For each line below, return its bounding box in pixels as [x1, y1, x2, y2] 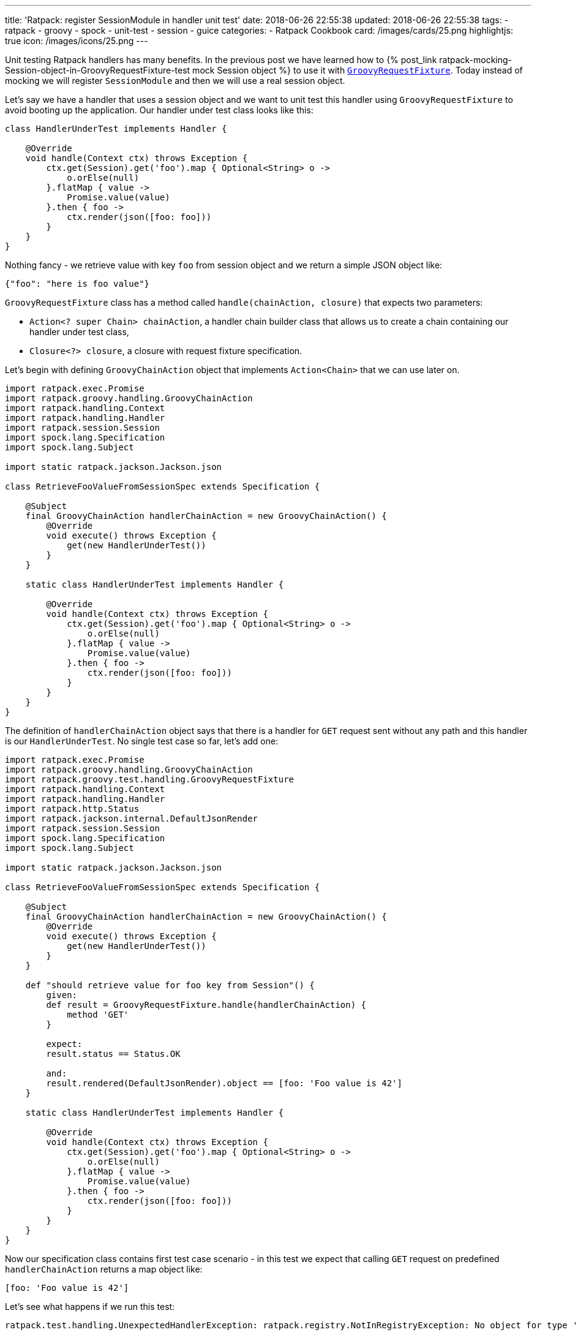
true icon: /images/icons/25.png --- [5, 36, 148, 46]
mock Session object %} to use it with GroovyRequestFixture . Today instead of [192, 65, 523, 75]
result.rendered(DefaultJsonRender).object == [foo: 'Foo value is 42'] [46, 1078, 403, 1088]
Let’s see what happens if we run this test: [5, 1301, 175, 1312]
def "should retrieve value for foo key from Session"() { [25, 980, 315, 990]
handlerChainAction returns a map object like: [5, 1264, 203, 1274]
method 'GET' [67, 1010, 129, 1019]
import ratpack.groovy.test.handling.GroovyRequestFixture [5, 774, 295, 784]
